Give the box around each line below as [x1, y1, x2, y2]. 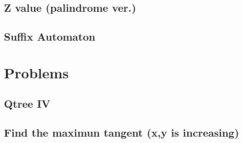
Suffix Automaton [4, 29, 95, 44]
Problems [4, 62, 69, 82]
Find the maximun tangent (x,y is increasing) [4, 125, 239, 140]
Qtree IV [4, 96, 51, 111]
